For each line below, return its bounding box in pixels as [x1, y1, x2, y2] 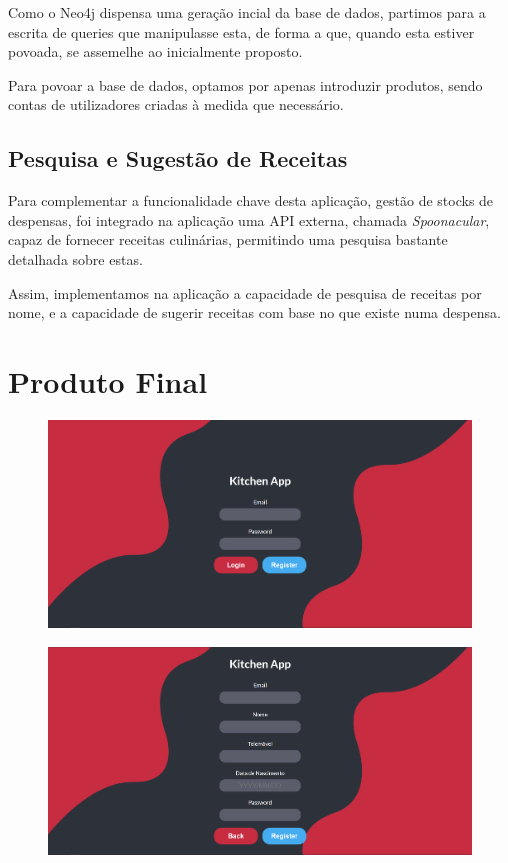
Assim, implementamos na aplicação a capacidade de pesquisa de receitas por [8, 282, 482, 303]
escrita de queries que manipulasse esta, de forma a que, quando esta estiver [8, 21, 475, 42]
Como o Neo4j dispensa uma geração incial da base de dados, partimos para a [8, 2, 486, 22]
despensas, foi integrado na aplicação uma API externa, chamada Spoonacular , [8, 209, 490, 230]
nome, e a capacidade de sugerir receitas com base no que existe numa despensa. [8, 302, 501, 323]
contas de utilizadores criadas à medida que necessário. [8, 94, 344, 115]
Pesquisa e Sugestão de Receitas [8, 143, 348, 174]
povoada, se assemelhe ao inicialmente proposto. [8, 41, 303, 62]
